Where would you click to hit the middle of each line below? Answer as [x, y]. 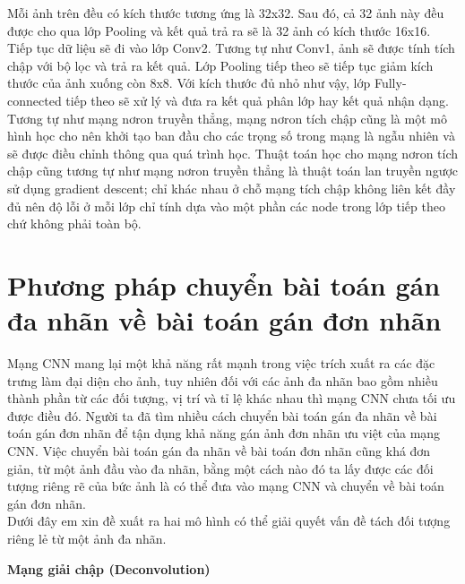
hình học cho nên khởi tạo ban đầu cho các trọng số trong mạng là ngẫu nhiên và [231, 136]
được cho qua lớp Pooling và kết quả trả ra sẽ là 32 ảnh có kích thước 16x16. [219, 30]
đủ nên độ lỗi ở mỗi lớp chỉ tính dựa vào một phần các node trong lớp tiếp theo [226, 206]
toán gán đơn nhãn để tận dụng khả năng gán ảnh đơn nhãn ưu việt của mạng [224, 433]
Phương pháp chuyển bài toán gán [224, 284]
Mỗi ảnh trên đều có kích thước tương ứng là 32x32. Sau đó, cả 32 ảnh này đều [226, 13]
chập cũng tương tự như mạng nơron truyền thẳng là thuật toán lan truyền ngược [233, 171]
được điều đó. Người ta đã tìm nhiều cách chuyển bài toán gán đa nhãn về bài [222, 415]
